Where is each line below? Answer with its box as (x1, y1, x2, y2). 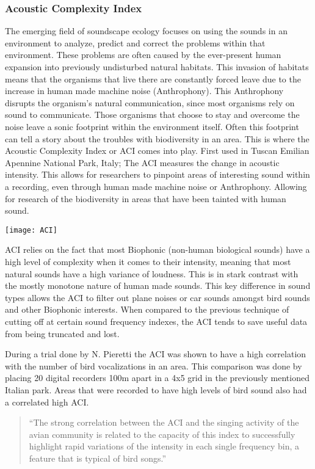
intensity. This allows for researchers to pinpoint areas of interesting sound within (5, 168, 310, 181)
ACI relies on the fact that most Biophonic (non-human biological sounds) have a (5, 243, 310, 256)
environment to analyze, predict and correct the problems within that (5, 36, 266, 49)
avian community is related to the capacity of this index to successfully (29, 427, 295, 440)
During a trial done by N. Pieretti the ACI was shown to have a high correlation (5, 347, 306, 360)
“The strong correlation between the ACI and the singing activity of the (29, 416, 299, 429)
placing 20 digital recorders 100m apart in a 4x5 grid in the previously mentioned (5, 371, 310, 384)
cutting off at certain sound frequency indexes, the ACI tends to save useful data (5, 314, 308, 327)
